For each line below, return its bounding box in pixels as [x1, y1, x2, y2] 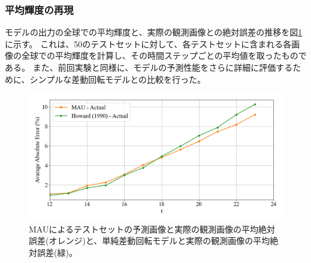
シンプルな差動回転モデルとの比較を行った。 [29, 72, 206, 85]
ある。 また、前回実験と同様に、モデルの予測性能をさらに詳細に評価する [5, 61, 293, 73]
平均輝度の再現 [5, 2, 74, 17]
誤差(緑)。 [37, 246, 77, 258]
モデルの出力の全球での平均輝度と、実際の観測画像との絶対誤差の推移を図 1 [5, 26, 303, 38]
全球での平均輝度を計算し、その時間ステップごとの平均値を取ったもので [21, 49, 307, 62]
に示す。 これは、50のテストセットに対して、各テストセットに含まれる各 [5, 37, 292, 50]
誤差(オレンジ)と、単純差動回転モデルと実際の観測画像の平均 [29, 234, 270, 247]
